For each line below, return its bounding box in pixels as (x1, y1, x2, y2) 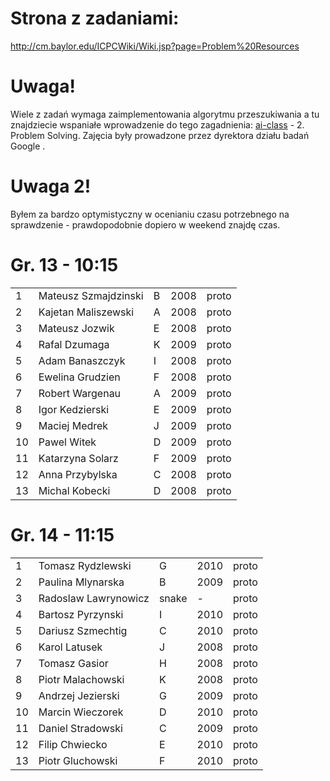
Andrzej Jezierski (38, 688, 120, 702)
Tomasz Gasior (38, 656, 109, 670)
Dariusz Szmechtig (38, 623, 128, 637)
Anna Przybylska (38, 467, 118, 481)
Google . (10, 140, 46, 152)
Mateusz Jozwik (38, 321, 115, 335)
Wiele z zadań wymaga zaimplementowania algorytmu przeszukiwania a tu (10, 108, 320, 120)
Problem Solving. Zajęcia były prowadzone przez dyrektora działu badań (10, 129, 310, 141)
